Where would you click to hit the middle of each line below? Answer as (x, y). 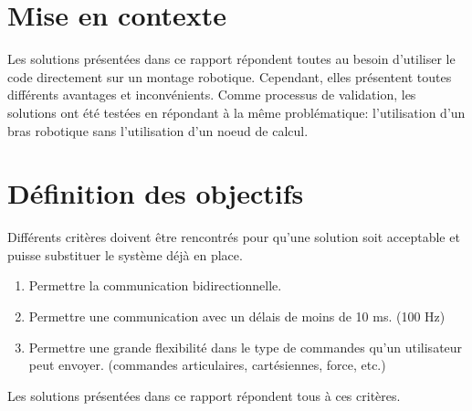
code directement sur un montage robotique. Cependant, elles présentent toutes (230, 76)
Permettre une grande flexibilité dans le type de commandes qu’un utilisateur (246, 347)
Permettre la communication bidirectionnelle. (155, 285)
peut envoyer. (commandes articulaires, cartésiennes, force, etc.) (207, 365)
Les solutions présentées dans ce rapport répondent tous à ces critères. (204, 395)
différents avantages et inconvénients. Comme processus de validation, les (212, 95)
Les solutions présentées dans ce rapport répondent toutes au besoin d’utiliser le (231, 59)
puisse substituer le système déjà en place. (125, 254)
